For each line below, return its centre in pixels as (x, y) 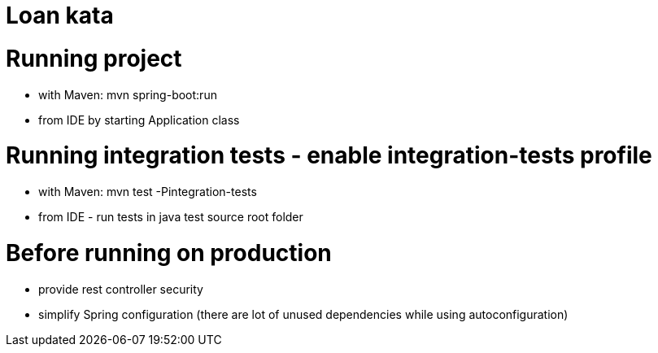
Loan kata (60, 15)
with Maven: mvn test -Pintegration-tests (148, 192)
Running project (94, 58)
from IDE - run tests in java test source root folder (171, 217)
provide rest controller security (121, 289)
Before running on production (169, 253)
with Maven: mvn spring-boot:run (128, 94)
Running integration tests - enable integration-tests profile (329, 156)
